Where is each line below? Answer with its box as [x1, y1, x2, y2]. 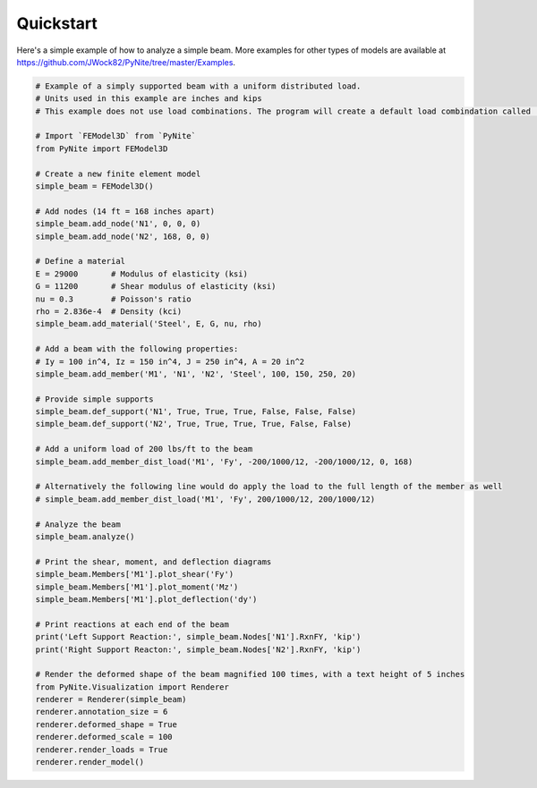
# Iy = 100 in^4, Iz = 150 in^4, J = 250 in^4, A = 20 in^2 [35, 356, 305, 367]
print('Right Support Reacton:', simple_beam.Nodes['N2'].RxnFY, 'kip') [35, 644, 362, 655]
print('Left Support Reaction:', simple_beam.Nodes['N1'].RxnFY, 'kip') [35, 631, 362, 642]
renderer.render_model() [35, 757, 145, 767]
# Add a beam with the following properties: [35, 344, 239, 354]
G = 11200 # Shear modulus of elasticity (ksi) [35, 282, 277, 292]
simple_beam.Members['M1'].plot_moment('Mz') [35, 581, 239, 592]
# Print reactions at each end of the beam [35, 619, 230, 630]
